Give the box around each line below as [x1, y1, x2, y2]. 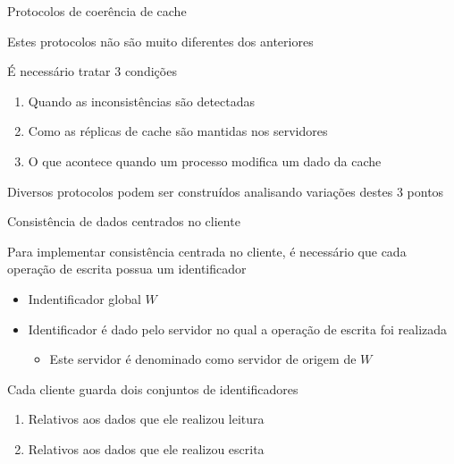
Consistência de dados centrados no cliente [7, 212, 240, 231]
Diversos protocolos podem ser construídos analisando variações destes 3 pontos [7, 181, 444, 200]
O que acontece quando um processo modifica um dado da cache [28, 151, 382, 170]
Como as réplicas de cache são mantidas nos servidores [28, 122, 328, 140]
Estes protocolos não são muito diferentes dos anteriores [7, 31, 314, 50]
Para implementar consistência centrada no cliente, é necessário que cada [7, 241, 407, 260]
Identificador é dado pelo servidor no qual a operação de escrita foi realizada [28, 319, 448, 338]
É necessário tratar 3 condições [7, 62, 177, 80]
